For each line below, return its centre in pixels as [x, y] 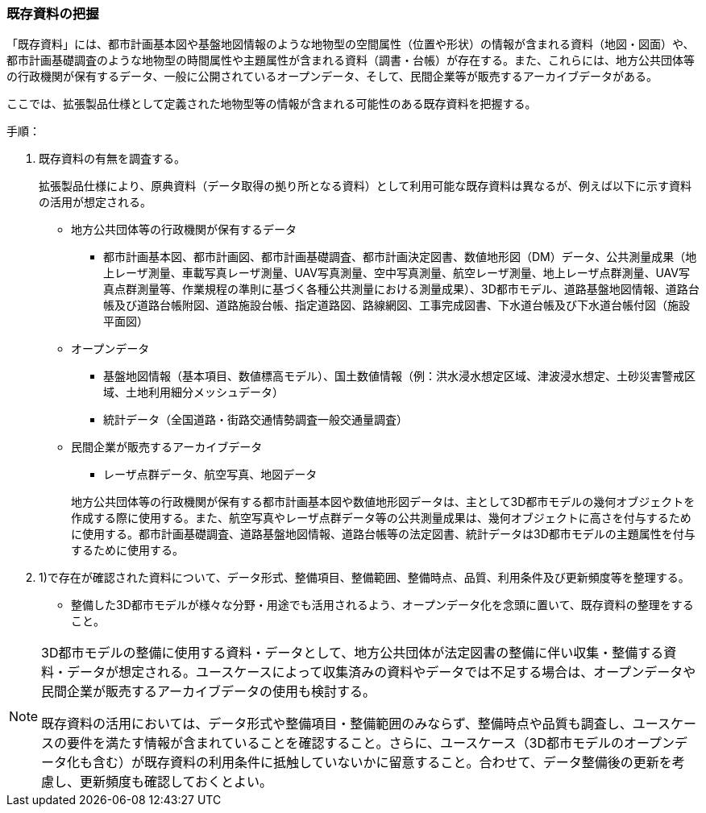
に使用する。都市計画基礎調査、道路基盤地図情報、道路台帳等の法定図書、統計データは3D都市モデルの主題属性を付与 [383, 534]
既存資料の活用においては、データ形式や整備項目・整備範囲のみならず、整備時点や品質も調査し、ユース [356, 724]
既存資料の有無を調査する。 [112, 159]
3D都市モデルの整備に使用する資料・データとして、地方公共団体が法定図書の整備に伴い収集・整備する [353, 653]
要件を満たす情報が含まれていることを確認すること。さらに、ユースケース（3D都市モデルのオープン [371, 743]
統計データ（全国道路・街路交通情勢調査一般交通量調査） [255, 420]
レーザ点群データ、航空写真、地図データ [210, 475]
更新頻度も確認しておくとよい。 [176, 782]
